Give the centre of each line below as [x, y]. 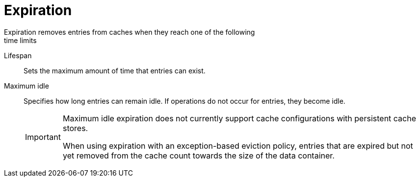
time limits [20, 40]
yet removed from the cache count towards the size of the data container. [198, 155]
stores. [75, 128]
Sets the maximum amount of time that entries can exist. [115, 70]
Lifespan [18, 55]
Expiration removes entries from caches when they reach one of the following [130, 32]
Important [43, 137]
